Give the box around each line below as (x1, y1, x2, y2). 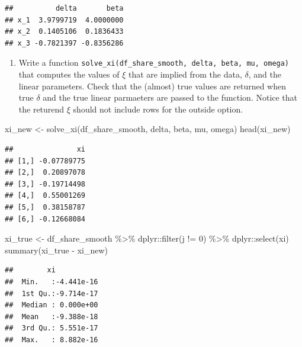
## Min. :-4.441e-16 (5, 277, 98, 286)
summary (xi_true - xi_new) (5, 243, 108, 256)
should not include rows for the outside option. (73, 102, 243, 115)
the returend (18, 102, 65, 115)
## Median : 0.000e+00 (5, 301, 98, 310)
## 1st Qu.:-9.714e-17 (5, 289, 98, 298)
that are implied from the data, (128, 68, 242, 81)
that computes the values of (18, 68, 120, 81)
